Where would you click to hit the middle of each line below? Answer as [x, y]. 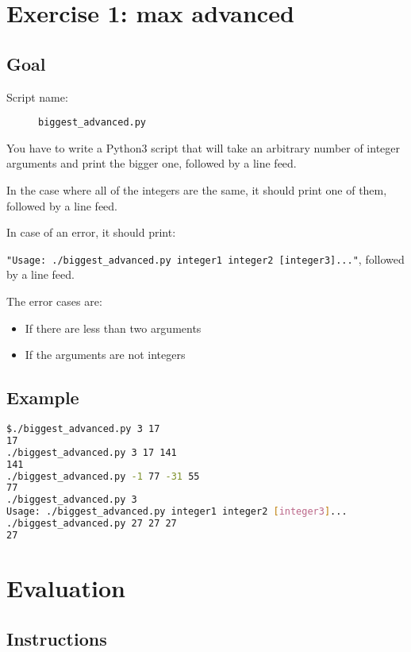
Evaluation [66, 587]
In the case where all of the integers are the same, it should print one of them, [197, 190]
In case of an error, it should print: [91, 232]
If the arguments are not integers [105, 355]
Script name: [37, 96]
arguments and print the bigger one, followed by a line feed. [152, 163]
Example [43, 397]
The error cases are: [54, 301]
